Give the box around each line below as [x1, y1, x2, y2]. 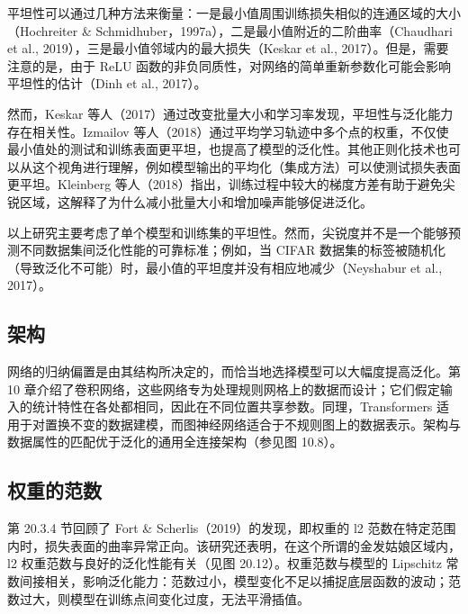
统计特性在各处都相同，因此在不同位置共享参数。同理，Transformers [31, 397, 433, 416]
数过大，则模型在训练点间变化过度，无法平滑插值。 [7, 589, 310, 608]
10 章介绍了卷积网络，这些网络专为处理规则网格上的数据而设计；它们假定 [7, 379, 440, 398]
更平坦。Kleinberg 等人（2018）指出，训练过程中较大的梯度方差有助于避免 [7, 175, 443, 194]
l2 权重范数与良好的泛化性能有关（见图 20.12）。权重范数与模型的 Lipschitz [7, 554, 442, 573]
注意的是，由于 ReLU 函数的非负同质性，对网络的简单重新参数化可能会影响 [7, 56, 452, 75]
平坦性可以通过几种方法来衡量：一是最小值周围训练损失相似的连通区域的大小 [7, 4, 461, 22]
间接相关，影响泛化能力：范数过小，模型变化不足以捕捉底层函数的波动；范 [19, 572, 461, 591]
